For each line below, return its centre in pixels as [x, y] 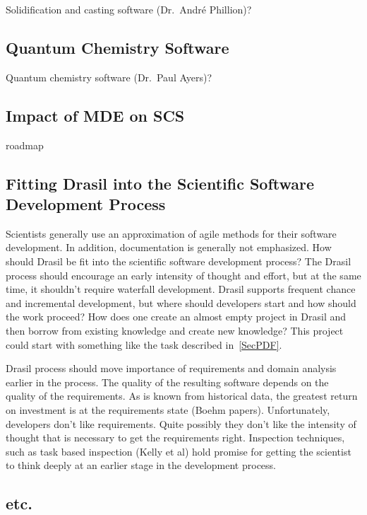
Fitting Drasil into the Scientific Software [160, 183]
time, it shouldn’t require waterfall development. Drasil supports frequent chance [181, 289]
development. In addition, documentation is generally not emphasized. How [169, 247]
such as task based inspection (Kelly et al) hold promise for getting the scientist [179, 451]
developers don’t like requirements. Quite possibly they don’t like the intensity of [181, 423]
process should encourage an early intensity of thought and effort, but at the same [183, 275]
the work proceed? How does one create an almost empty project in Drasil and [176, 317]
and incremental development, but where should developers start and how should [181, 302]
